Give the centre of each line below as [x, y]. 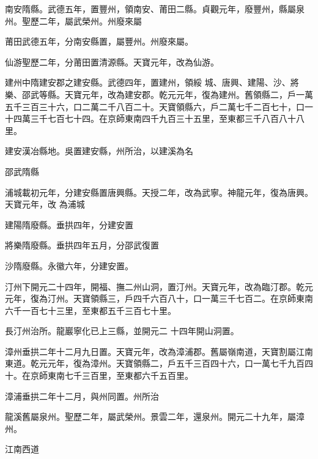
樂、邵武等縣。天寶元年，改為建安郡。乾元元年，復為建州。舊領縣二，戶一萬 [159, 94]
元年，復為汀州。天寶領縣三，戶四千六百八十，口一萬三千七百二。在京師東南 [159, 298]
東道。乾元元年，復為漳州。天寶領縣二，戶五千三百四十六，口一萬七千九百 [155, 363]
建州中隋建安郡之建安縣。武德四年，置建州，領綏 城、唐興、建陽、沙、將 [152, 82]
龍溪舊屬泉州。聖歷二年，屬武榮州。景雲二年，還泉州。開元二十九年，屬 [150, 416]
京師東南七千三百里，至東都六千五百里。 [112, 375]
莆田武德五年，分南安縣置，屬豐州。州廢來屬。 [99, 41]
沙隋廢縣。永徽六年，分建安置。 [69, 265]
